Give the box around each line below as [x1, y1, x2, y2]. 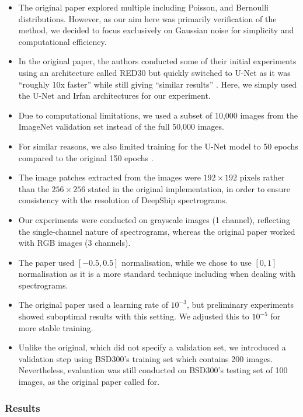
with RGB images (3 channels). [18, 237, 131, 249]
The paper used [18, 256, 75, 268]
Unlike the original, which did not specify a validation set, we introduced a [18, 341, 286, 353]
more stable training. [18, 321, 93, 333]
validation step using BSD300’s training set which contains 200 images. [18, 352, 273, 364]
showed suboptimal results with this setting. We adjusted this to [18, 310, 249, 322]
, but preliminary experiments [186, 298, 294, 311]
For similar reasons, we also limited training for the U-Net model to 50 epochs [18, 140, 298, 152]
